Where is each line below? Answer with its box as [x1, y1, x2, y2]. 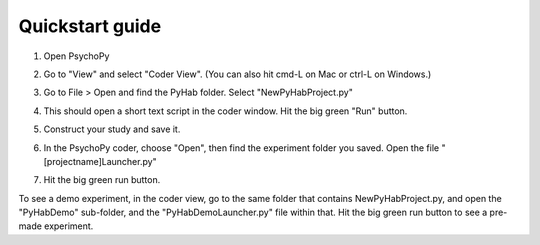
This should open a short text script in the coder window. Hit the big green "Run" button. [43, 105, 408, 117]
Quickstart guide [18, 15, 162, 37]
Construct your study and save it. [43, 123, 181, 135]
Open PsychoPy [43, 50, 110, 62]
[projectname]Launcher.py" [43, 155, 157, 167]
